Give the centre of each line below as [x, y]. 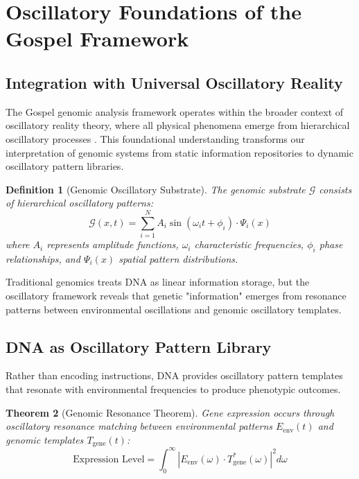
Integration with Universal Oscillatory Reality [174, 82]
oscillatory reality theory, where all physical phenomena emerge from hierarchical [178, 125]
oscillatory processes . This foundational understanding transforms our [155, 138]
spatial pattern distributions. [178, 258]
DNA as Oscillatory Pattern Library [139, 346]
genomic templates [45, 439]
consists [335, 189]
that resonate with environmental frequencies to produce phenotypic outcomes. [173, 389]
